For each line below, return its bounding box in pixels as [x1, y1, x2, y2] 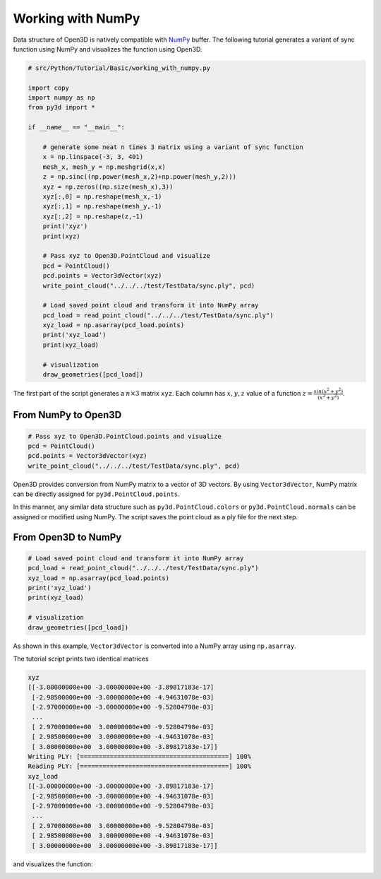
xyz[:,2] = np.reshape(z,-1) [42, 212, 144, 220]
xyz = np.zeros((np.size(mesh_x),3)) [42, 182, 174, 191]
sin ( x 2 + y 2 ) [313, 387, 344, 395]
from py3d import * [28, 103, 95, 112]
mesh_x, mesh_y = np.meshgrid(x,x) [42, 163, 166, 171]
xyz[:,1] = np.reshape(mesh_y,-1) [42, 202, 162, 211]
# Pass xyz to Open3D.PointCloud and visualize [42, 252, 211, 260]
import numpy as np [28, 94, 95, 102]
